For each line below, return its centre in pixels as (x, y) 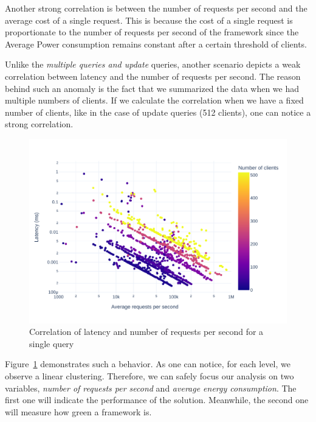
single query (52, 343)
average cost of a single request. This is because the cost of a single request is (149, 20)
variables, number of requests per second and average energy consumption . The (151, 388)
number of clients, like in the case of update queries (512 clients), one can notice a (158, 112)
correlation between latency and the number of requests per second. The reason (153, 76)
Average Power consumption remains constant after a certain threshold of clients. (156, 44)
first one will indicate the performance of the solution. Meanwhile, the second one (157, 400)
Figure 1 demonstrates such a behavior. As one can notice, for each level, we (148, 364)
